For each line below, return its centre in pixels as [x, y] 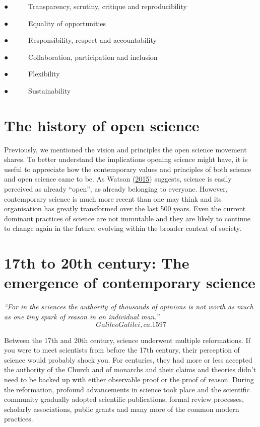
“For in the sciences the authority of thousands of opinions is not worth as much [129, 307]
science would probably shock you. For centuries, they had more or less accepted [128, 359]
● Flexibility [32, 74]
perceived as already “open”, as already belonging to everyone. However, [116, 189]
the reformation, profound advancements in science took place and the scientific [127, 389]
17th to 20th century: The [97, 263]
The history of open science [102, 125]
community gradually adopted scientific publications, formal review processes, [124, 399]
